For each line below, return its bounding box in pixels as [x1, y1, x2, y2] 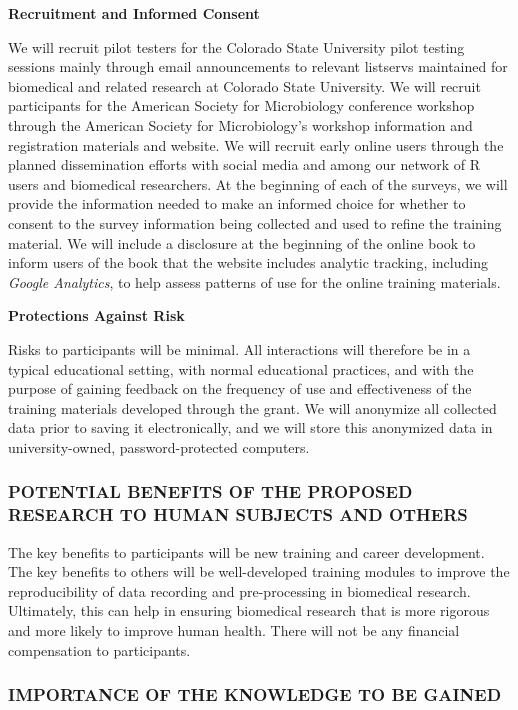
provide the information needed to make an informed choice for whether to [8, 193, 466, 214]
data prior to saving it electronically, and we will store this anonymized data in [8, 417, 493, 438]
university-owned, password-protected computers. [8, 436, 310, 457]
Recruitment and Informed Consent [8, 3, 260, 23]
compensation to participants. [8, 639, 191, 660]
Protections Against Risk [8, 305, 185, 326]
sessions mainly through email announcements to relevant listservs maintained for [8, 56, 508, 77]
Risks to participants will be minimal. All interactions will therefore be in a [8, 338, 471, 359]
